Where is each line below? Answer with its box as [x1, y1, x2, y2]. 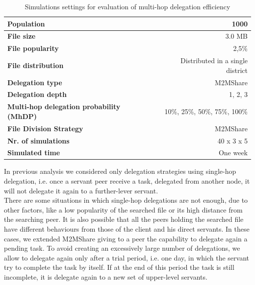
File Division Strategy [7, 123, 83, 133]
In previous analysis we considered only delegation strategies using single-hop [4, 166, 236, 176]
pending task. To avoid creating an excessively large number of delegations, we [4, 243, 240, 253]
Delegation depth [7, 89, 67, 99]
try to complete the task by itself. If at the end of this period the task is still [4, 262, 234, 272]
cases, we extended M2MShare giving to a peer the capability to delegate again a [4, 233, 248, 243]
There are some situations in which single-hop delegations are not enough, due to [4, 195, 248, 205]
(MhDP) [7, 111, 37, 121]
